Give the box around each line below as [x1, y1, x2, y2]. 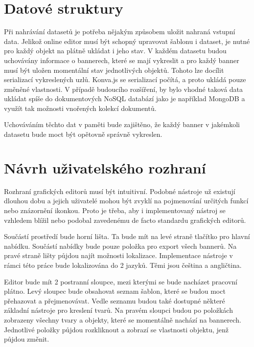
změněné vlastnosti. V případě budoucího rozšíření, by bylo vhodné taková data [4, 84, 243, 94]
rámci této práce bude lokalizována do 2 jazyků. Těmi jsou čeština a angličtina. [4, 260, 242, 270]
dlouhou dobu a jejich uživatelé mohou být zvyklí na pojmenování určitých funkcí [4, 195, 249, 206]
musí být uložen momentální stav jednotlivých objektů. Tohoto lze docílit [4, 65, 224, 75]
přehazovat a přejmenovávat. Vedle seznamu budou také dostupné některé [4, 295, 225, 305]
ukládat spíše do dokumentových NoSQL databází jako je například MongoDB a [4, 93, 245, 104]
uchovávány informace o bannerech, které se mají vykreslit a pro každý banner [4, 55, 239, 65]
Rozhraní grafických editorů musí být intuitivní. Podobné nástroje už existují [4, 186, 235, 196]
